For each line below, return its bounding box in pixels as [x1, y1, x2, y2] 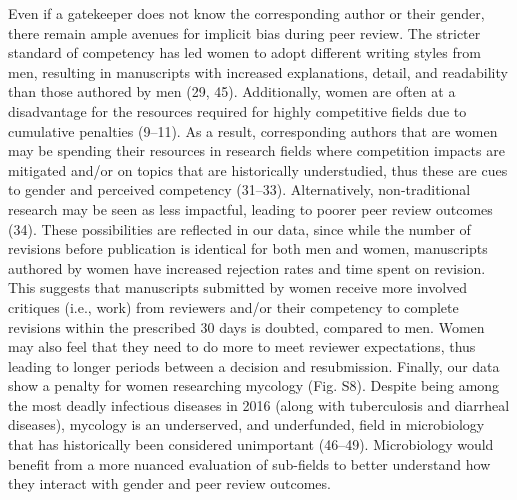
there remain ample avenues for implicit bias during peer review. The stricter [8, 22, 481, 43]
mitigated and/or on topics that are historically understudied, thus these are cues [8, 159, 508, 180]
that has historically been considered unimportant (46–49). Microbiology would [8, 434, 494, 455]
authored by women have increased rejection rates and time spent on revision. [8, 257, 486, 278]
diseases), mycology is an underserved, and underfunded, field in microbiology [8, 414, 485, 435]
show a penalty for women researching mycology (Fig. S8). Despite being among [8, 375, 500, 396]
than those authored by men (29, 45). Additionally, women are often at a [8, 81, 456, 102]
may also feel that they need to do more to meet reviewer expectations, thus [8, 336, 476, 357]
